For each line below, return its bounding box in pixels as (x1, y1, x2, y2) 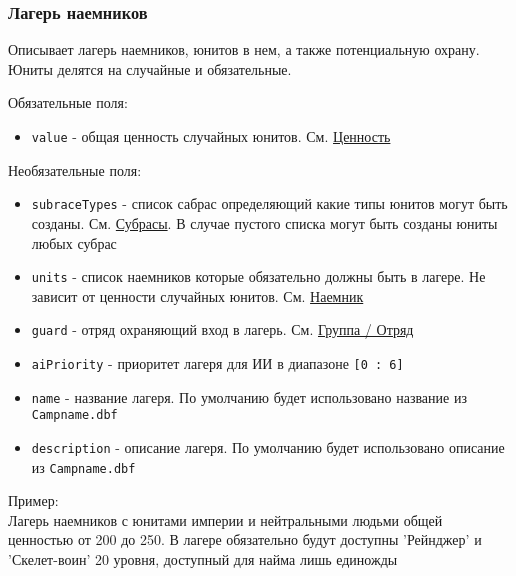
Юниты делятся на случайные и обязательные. (8, 58, 292, 79)
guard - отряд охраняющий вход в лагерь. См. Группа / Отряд (31, 319, 414, 340)
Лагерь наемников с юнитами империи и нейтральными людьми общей (8, 509, 443, 530)
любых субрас (31, 232, 117, 253)
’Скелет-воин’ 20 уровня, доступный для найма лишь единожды (8, 549, 398, 570)
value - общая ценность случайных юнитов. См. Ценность (31, 126, 391, 146)
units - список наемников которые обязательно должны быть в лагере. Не (31, 266, 486, 287)
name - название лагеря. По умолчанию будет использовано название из (31, 386, 467, 407)
